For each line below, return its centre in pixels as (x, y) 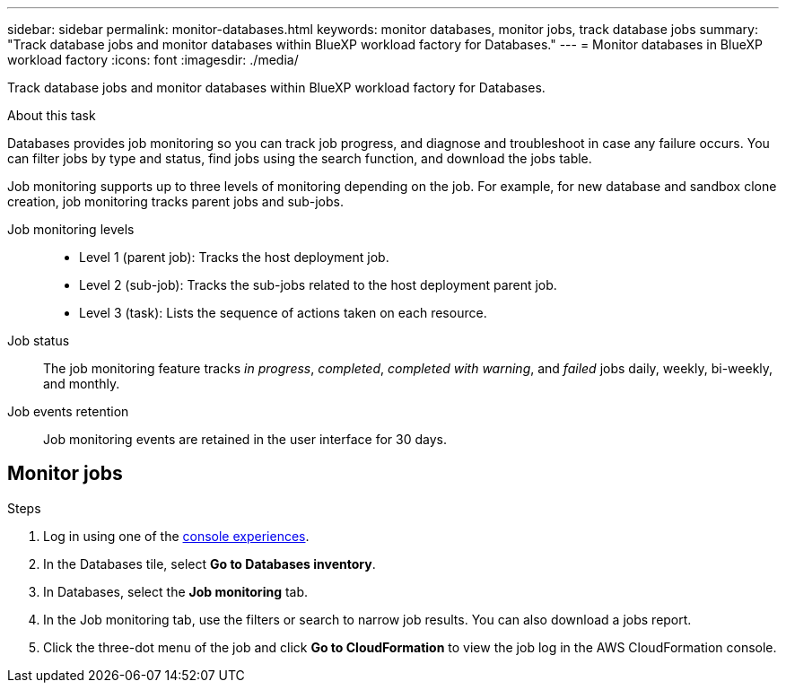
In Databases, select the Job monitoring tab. (176, 591)
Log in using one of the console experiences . (176, 536)
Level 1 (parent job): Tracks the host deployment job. (234, 257)
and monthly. (82, 384)
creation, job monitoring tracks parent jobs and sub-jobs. (175, 201)
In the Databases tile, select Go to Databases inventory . (210, 563)
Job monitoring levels (71, 229)
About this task (52, 115)
